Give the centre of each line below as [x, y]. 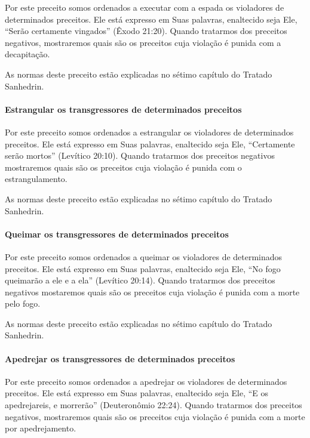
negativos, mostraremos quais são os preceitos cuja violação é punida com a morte [155, 416]
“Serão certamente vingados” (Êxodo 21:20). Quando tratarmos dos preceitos [146, 31]
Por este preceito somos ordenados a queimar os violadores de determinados [144, 256]
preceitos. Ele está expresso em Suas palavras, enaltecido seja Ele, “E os [137, 393]
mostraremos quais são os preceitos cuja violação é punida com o [123, 167]
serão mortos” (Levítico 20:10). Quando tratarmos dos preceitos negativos [140, 155]
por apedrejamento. [41, 428]
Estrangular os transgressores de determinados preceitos [123, 109]
